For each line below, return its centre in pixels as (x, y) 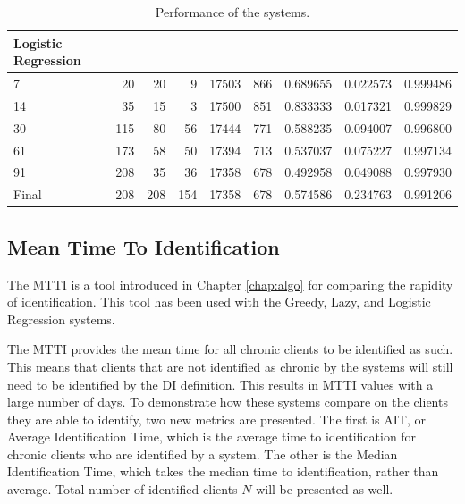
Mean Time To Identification (144, 246)
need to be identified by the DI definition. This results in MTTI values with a (220, 384)
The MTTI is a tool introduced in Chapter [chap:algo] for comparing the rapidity (230, 284)
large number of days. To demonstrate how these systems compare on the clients (228, 402)
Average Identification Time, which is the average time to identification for (212, 437)
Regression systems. (61, 319)
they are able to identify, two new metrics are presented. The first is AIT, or (216, 419)
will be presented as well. (325, 489)
